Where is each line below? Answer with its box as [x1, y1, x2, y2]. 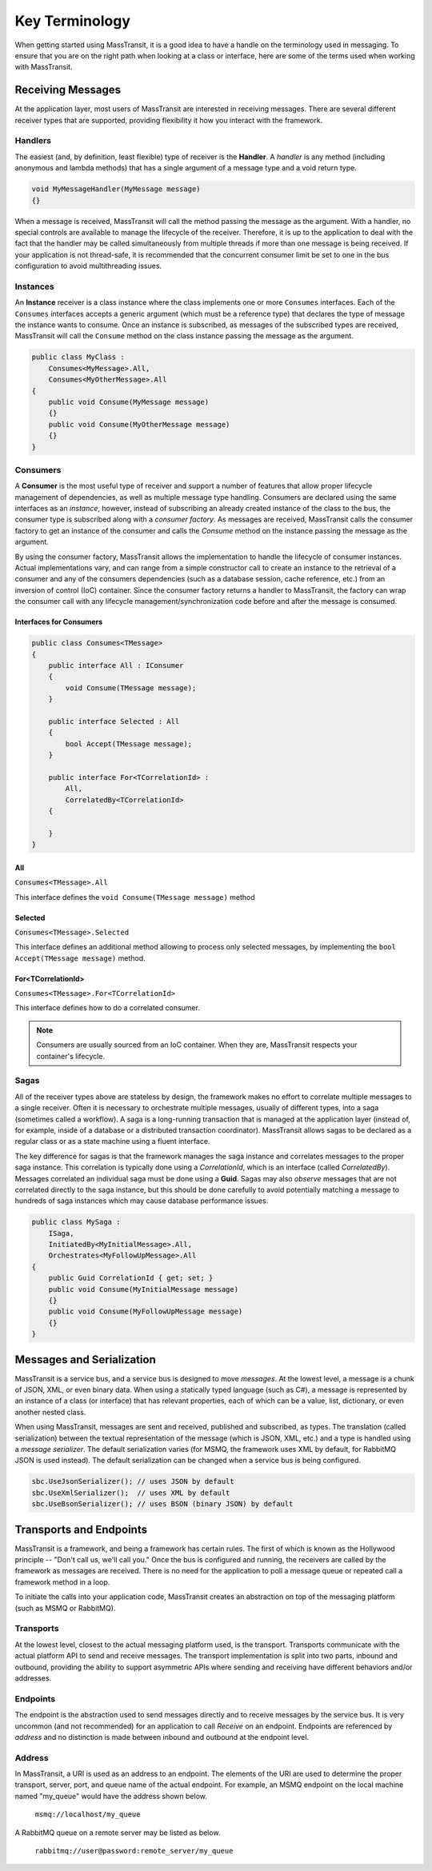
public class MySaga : [31, 1217, 121, 1227]
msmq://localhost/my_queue [34, 1810, 141, 1819]
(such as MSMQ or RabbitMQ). [14, 1603, 116, 1613]
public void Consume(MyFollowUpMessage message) [48, 1307, 243, 1316]
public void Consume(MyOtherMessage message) [48, 420, 230, 429]
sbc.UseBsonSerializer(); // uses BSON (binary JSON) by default [31, 1500, 294, 1509]
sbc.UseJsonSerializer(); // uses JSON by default [31, 1477, 235, 1486]
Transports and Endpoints [14, 1522, 148, 1536]
